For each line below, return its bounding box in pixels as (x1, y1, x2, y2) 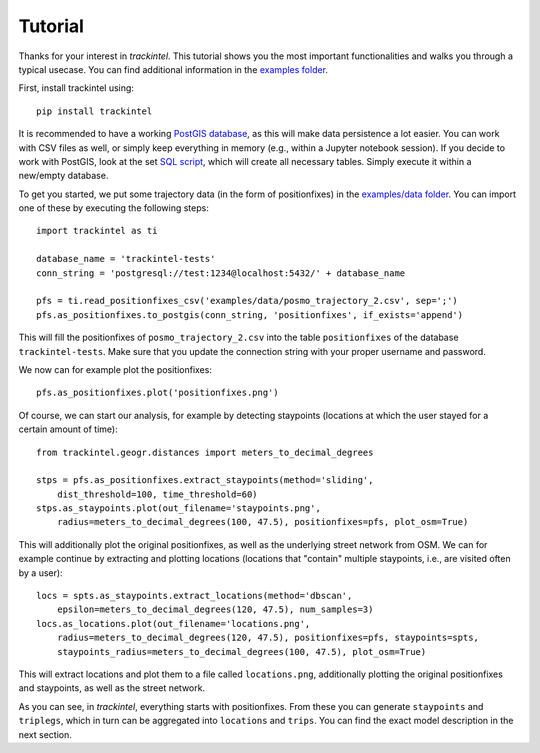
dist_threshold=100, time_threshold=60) (56, 488, 259, 500)
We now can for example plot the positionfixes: (18, 363, 212, 375)
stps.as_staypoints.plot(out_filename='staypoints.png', (36, 503, 322, 514)
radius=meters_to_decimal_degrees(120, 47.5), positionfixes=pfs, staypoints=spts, (56, 632, 480, 644)
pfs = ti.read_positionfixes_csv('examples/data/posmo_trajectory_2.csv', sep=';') (36, 295, 459, 307)
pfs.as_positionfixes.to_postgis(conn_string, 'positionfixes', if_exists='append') (36, 309, 464, 320)
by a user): (18, 566, 64, 579)
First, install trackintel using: (18, 82, 135, 94)
